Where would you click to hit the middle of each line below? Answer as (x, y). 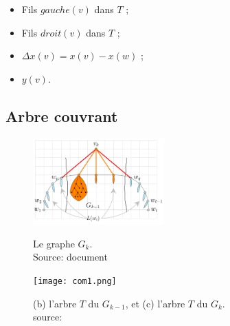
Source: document (70, 257)
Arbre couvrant (62, 115)
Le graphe (54, 243)
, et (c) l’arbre (155, 303)
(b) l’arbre (55, 303)
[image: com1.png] (75, 281)
